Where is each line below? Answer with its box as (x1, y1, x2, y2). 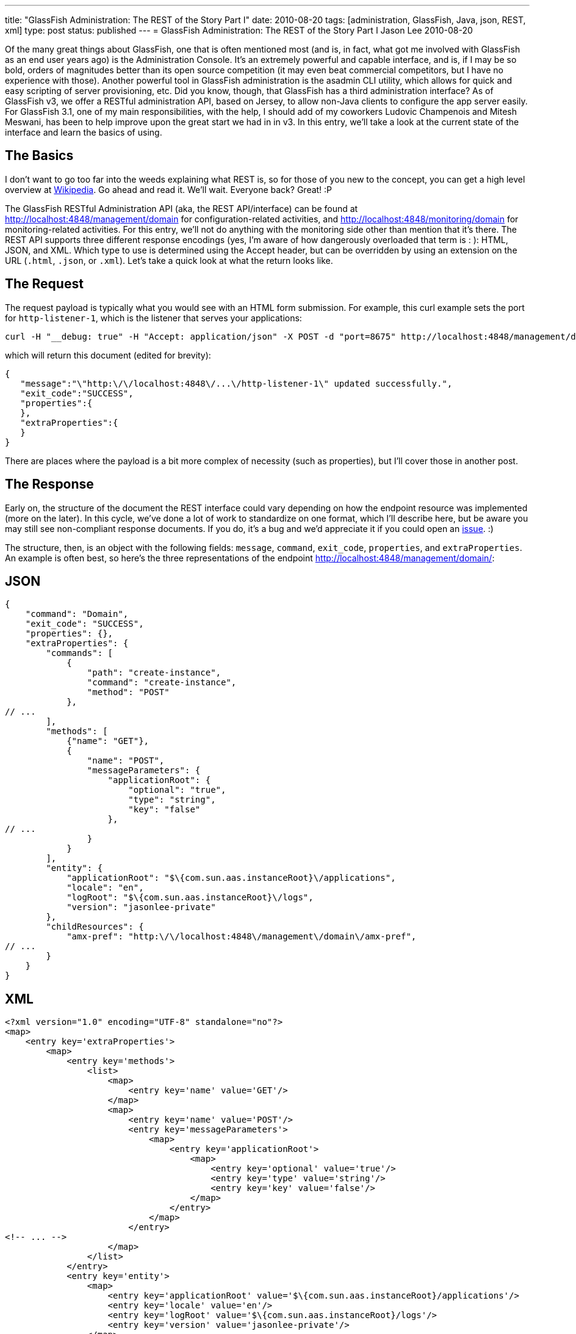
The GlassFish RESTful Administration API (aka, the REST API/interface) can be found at (5, 203, 358, 214)
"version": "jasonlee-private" (67, 902, 216, 913)
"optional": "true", (128, 785, 226, 795)
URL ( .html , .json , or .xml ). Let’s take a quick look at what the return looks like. (5, 255, 333, 266)
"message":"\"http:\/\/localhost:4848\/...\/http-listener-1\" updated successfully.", (20, 378, 453, 388)
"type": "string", (128, 795, 216, 805)
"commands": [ (46, 648, 113, 658)
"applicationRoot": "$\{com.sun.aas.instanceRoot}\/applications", (67, 873, 396, 883)
